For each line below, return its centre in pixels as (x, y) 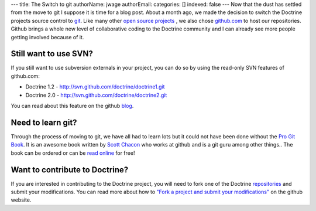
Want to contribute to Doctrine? (70, 170)
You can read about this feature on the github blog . (72, 106)
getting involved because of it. (47, 37)
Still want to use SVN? (52, 54)
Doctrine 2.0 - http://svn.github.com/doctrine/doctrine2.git (96, 95)
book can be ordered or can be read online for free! (73, 153)
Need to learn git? (44, 122)
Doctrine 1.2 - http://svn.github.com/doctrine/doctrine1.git (95, 87)
